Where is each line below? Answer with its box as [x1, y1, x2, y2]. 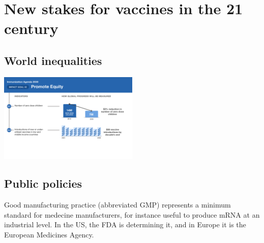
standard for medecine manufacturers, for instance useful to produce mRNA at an [4, 209, 260, 220]
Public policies [4, 176, 82, 191]
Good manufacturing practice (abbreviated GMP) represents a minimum [4, 199, 231, 210]
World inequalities [4, 52, 102, 68]
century [4, 18, 58, 39]
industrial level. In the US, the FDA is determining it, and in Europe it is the [4, 219, 246, 230]
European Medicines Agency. [4, 229, 94, 239]
